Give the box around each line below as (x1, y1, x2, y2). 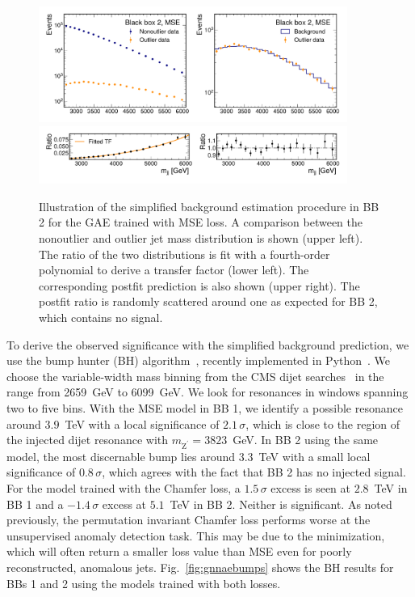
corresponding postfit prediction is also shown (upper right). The (39, 277, 360, 294)
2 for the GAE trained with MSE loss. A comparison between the (39, 214, 363, 231)
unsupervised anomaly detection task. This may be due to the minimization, (6, 527, 385, 544)
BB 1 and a (6, 495, 64, 512)
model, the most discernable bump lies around (6, 447, 236, 464)
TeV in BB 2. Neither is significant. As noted (170, 495, 392, 512)
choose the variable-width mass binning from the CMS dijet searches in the (6, 367, 384, 384)
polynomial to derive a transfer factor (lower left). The (39, 261, 309, 278)
